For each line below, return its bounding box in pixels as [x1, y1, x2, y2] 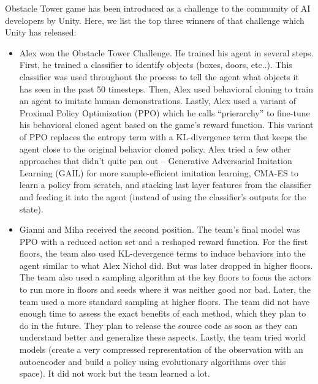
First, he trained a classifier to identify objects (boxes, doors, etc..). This [19, 58, 292, 71]
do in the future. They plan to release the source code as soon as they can [19, 318, 298, 331]
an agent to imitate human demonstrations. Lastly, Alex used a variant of [19, 94, 297, 107]
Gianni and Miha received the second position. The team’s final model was [19, 223, 300, 236]
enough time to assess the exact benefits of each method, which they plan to [19, 307, 306, 320]
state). [19, 202, 44, 215]
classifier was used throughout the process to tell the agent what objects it [19, 70, 299, 83]
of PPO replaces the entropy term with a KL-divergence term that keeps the [19, 130, 307, 143]
